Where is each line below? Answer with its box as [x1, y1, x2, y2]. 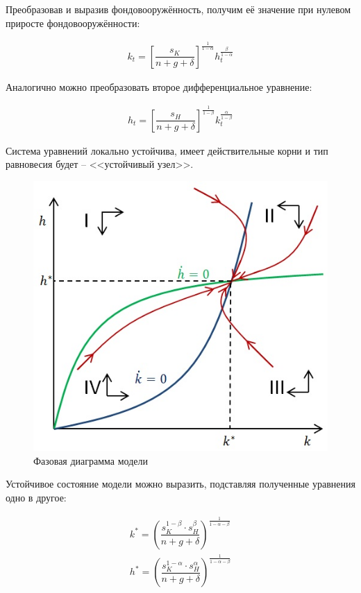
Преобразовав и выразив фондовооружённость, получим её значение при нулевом [6, 2, 351, 16]
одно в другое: [6, 490, 67, 504]
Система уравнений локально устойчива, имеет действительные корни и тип [6, 143, 328, 157]
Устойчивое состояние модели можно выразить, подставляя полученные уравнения [6, 476, 355, 491]
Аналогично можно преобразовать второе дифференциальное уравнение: [6, 79, 312, 94]
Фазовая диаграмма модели [33, 453, 149, 467]
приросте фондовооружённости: [6, 15, 140, 30]
